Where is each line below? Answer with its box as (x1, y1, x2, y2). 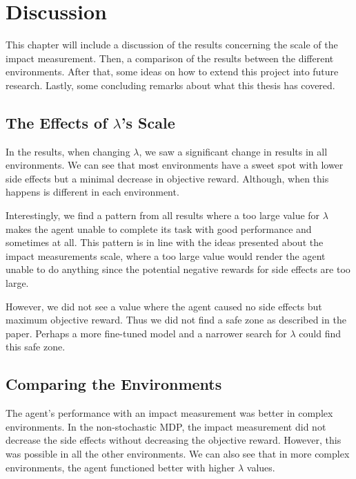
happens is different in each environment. (6, 185, 179, 199)
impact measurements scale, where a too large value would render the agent (6, 248, 326, 263)
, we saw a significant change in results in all (139, 144, 328, 158)
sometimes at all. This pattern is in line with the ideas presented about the (6, 235, 324, 250)
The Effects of (6, 111, 108, 133)
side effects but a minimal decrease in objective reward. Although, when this (6, 171, 329, 185)
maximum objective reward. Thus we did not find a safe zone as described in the (6, 312, 346, 327)
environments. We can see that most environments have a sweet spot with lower (6, 158, 344, 172)
